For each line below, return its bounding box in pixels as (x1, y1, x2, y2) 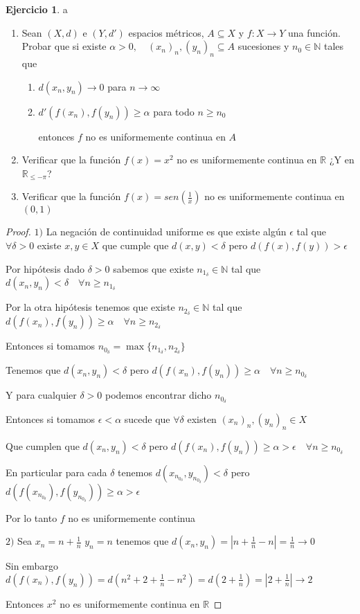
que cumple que (102, 237, 169, 252)
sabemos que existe (113, 261, 194, 276)
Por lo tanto (6, 510, 57, 525)
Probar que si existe (21, 39, 107, 53)
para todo (153, 104, 195, 118)
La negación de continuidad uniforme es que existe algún (46, 224, 287, 239)
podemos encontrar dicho (105, 388, 212, 402)
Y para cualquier (6, 388, 77, 402)
